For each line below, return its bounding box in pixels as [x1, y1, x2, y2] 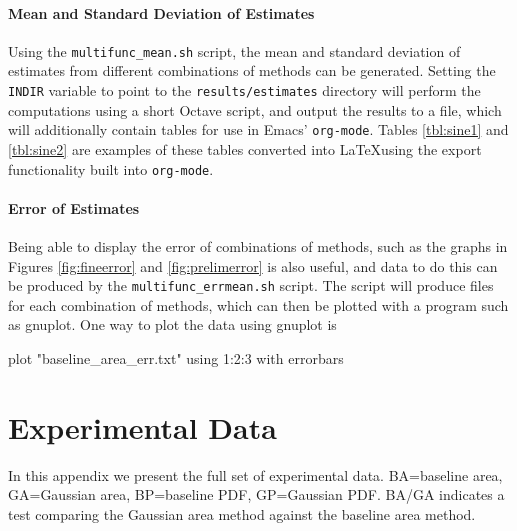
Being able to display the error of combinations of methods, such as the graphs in [8, 236, 508, 256]
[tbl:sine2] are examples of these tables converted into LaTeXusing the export [8, 138, 482, 159]
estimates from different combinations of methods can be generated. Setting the [8, 60, 496, 81]
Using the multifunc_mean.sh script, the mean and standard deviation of [8, 40, 461, 61]
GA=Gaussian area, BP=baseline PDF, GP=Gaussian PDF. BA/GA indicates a [8, 484, 505, 505]
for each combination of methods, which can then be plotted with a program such [8, 294, 509, 315]
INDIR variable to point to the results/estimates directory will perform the [8, 80, 481, 101]
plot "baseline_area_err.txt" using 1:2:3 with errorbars [8, 348, 344, 369]
